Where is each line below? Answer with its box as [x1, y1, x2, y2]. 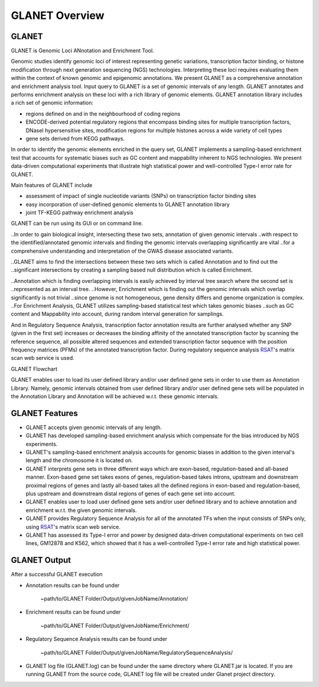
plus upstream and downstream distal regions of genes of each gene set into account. [25, 490, 236, 497]
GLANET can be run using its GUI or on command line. [11, 220, 144, 227]
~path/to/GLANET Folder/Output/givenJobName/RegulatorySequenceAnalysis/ [40, 649, 233, 656]
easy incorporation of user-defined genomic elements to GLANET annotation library [25, 201, 230, 208]
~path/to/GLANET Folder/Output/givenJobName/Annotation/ [40, 595, 188, 602]
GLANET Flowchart [11, 365, 58, 372]
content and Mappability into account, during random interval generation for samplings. [11, 311, 224, 318]
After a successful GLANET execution [11, 571, 103, 578]
